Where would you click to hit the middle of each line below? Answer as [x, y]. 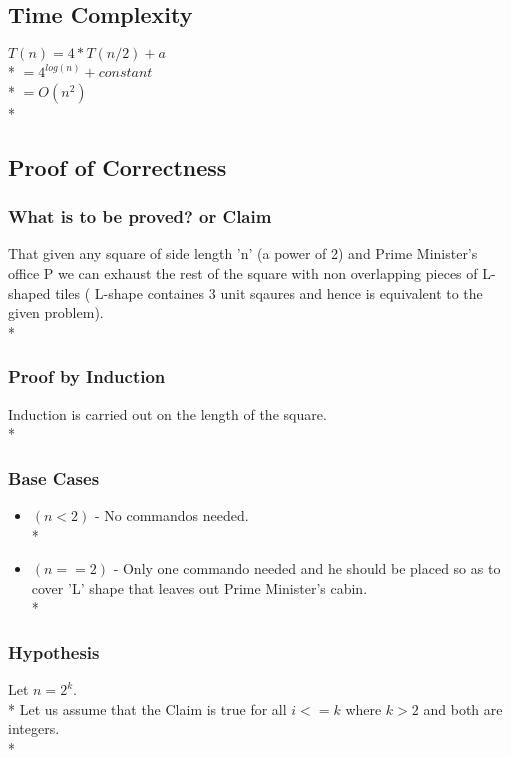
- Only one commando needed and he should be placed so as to [307, 568]
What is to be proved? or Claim [140, 216]
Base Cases [54, 477]
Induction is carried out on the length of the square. [167, 413]
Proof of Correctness [117, 166]
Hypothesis [54, 651]
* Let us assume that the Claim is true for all [147, 708]
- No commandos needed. [171, 514]
